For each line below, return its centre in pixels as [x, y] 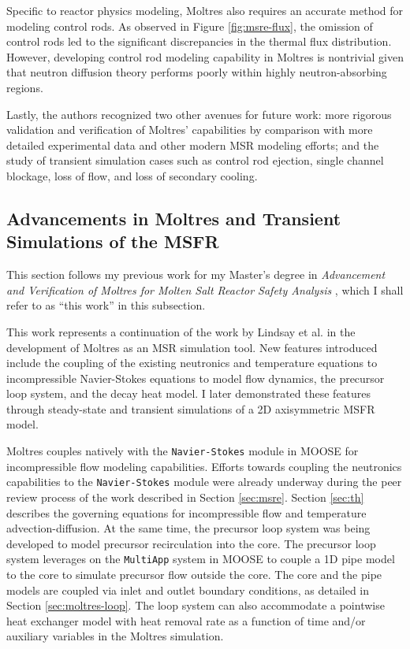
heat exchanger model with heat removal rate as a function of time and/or [186, 620]
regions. [25, 87]
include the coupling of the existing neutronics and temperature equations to [192, 363]
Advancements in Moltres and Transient [174, 218]
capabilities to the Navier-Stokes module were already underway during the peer [204, 482]
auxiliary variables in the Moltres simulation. [115, 636]
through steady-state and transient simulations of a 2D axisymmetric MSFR [191, 408]
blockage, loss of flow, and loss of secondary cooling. [132, 175]
